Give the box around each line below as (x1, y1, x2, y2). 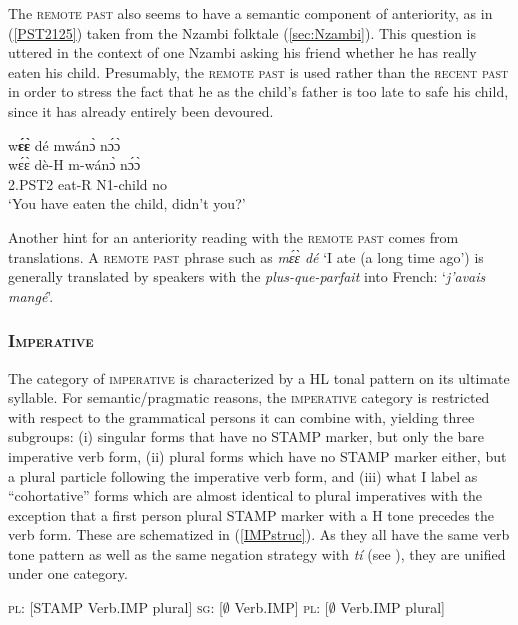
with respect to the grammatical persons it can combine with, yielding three (8, 406, 475, 427)
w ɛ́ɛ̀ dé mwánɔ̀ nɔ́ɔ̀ (8, 134, 121, 155)
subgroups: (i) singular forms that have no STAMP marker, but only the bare (8, 426, 485, 447)
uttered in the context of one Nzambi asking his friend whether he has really (8, 42, 477, 63)
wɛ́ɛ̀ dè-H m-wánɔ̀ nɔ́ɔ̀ (8, 154, 141, 175)
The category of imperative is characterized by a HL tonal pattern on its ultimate (8, 367, 510, 388)
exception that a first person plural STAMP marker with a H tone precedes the (8, 504, 494, 525)
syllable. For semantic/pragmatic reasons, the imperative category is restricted (8, 387, 490, 408)
